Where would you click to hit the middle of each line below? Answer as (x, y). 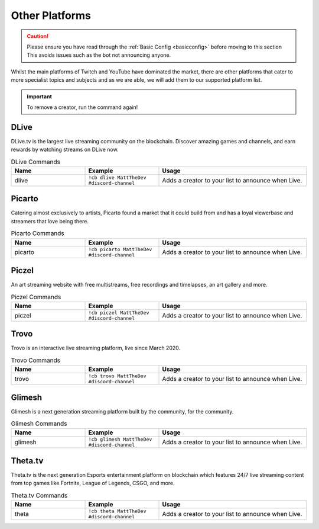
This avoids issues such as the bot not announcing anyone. (99, 55)
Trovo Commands (36, 360)
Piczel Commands (36, 297)
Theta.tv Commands (39, 495)
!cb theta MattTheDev (118, 512)
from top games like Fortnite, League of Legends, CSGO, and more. (93, 483)
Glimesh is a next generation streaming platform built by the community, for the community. (122, 411)
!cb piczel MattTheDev (119, 312)
